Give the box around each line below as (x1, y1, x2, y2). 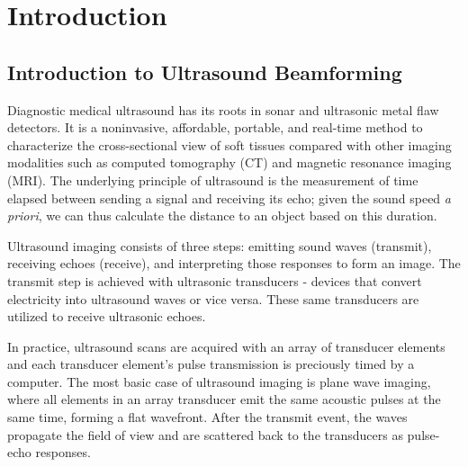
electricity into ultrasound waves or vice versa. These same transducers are (7, 289, 419, 308)
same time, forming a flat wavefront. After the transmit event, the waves (7, 408, 408, 427)
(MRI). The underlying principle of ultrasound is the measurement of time (7, 170, 418, 189)
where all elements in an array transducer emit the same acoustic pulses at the (7, 390, 441, 409)
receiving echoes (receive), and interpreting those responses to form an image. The (7, 254, 461, 273)
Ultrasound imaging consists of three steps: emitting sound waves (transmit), (7, 236, 432, 255)
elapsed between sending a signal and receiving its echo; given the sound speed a (7, 188, 451, 207)
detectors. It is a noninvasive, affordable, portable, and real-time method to (7, 118, 423, 137)
